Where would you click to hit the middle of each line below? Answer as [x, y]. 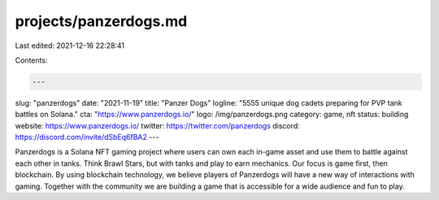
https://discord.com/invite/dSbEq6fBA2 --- [87, 137]
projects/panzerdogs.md [101, 21]
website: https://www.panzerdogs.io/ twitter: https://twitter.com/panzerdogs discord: [157, 125]
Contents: [31, 60]
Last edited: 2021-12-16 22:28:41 [70, 46]
